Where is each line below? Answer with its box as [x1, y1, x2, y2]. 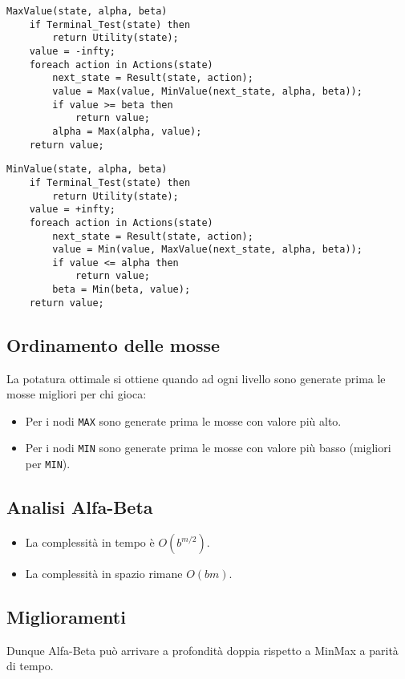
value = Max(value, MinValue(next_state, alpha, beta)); [52, 85, 362, 97]
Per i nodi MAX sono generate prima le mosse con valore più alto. [25, 412, 342, 429]
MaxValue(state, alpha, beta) [6, 6, 168, 17]
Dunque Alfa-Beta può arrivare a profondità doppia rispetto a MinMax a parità [6, 641, 399, 658]
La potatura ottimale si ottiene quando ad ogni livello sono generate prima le [6, 370, 386, 386]
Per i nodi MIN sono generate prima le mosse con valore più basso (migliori [25, 439, 391, 456]
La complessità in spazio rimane [25, 565, 183, 581]
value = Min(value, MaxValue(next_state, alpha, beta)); [52, 244, 362, 256]
